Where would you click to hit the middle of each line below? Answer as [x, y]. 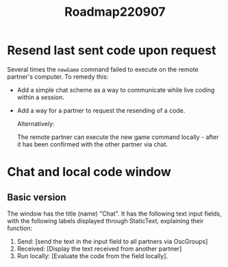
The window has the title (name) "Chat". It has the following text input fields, [114, 214]
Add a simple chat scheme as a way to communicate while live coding [116, 90]
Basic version [37, 197]
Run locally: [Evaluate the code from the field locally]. [92, 256]
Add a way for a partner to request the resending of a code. [101, 110]
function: [20, 228]
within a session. [41, 97]
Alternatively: [36, 123]
